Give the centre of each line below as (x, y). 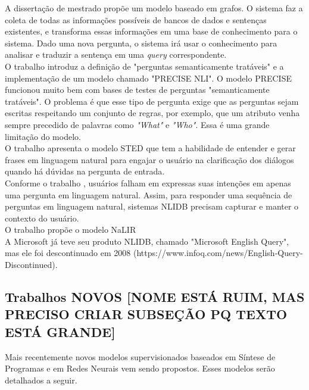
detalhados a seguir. (41, 380)
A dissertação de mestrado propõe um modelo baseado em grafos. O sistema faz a (154, 8)
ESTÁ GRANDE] (60, 331)
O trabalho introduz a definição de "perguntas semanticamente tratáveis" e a (144, 66)
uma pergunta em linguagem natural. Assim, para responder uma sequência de (149, 194)
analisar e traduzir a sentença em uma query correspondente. (116, 54)
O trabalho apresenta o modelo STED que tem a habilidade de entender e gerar (150, 148)
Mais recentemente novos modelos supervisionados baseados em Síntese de (140, 356)
